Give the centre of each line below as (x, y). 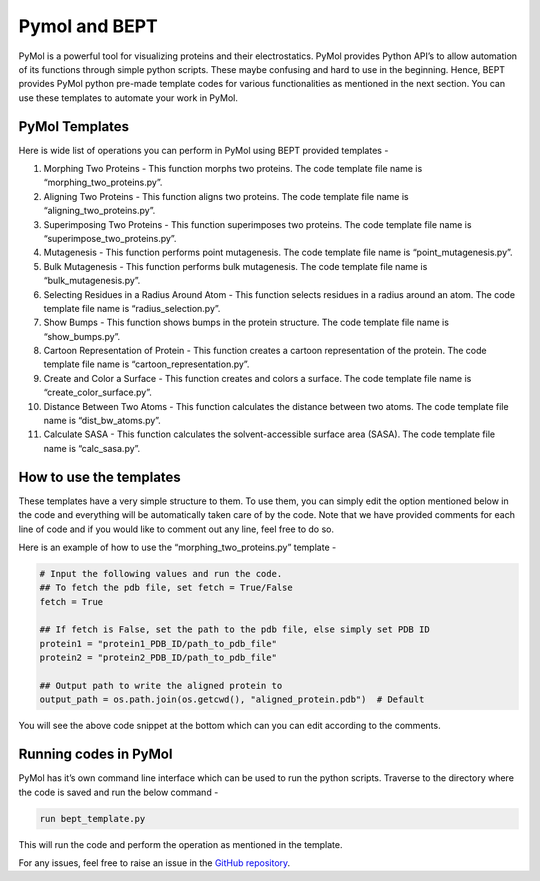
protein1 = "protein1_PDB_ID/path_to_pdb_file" (158, 643)
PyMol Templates (74, 126)
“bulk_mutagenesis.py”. (92, 281)
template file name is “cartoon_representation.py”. (146, 364)
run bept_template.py (92, 818)
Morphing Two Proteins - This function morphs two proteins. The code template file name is (233, 169)
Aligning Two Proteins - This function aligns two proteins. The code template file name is (226, 196)
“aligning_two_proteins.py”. (99, 211)
